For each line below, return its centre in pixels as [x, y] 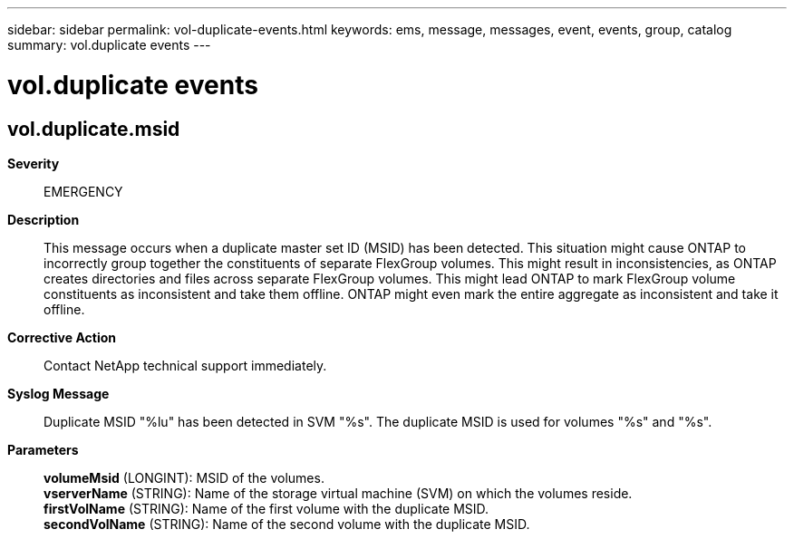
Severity [34, 163]
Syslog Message [58, 393]
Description [44, 219]
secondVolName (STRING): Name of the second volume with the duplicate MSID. [287, 524]
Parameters [43, 449]
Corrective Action [62, 337]
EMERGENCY [83, 191]
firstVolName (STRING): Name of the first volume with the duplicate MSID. [266, 508]
